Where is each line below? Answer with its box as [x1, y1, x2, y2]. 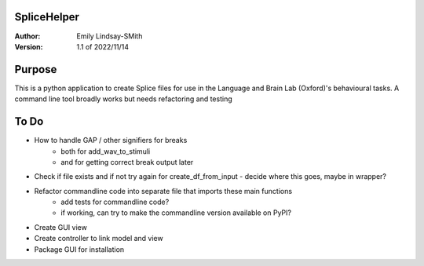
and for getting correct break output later [60, 157, 194, 166]
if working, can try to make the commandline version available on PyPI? [60, 208, 292, 217]
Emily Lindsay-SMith [76, 31, 143, 41]
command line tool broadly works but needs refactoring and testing [14, 94, 232, 104]
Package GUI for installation [34, 244, 125, 254]
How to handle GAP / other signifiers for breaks [34, 136, 188, 145]
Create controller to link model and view [34, 234, 164, 243]
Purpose [14, 63, 57, 76]
